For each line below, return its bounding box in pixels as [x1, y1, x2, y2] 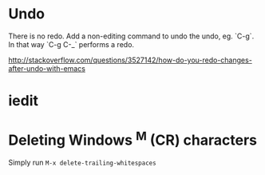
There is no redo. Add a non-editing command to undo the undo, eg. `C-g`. [8, 31, 255, 41]
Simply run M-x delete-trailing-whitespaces [8, 157, 157, 168]
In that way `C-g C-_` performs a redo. [8, 39, 134, 49]
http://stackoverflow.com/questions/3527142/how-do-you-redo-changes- [8, 55, 253, 65]
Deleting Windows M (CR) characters [8, 129, 258, 149]
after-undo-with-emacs [8, 63, 86, 73]
